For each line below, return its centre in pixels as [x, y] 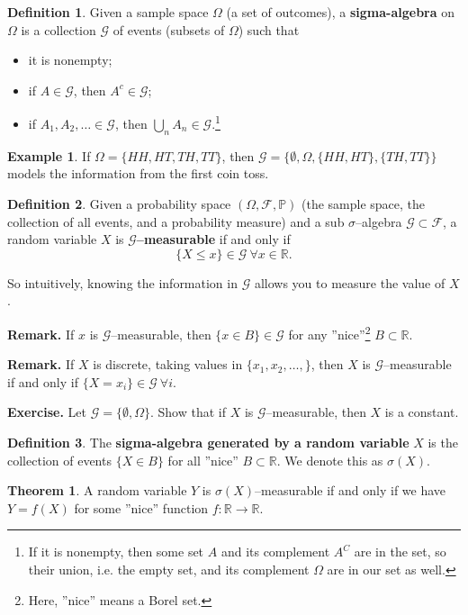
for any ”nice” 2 [329, 332]
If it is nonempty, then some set [116, 552]
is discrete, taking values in [168, 364]
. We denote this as [330, 460]
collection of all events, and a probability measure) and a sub [176, 221]
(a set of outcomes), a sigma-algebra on [341, 12]
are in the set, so [400, 552]
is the [443, 443]
